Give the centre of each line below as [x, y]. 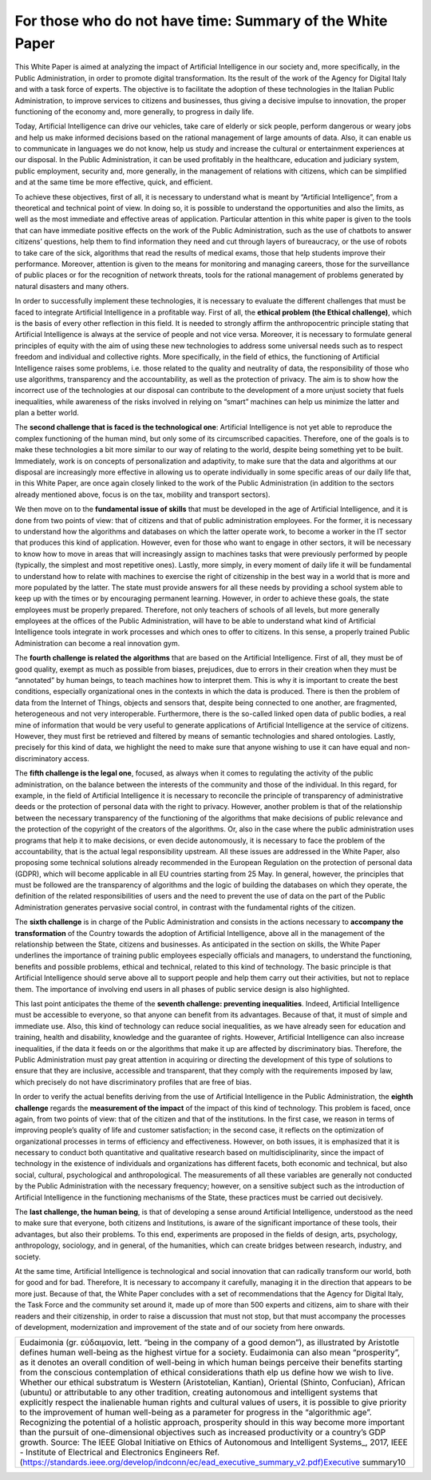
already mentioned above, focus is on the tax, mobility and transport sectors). [142, 494]
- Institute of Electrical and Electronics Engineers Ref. [119, 1452]
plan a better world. [47, 413]
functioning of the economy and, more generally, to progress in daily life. [134, 111]
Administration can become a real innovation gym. [97, 643]
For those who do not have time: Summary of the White [201, 21]
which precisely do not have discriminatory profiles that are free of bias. [133, 1081]
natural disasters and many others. [72, 286]
